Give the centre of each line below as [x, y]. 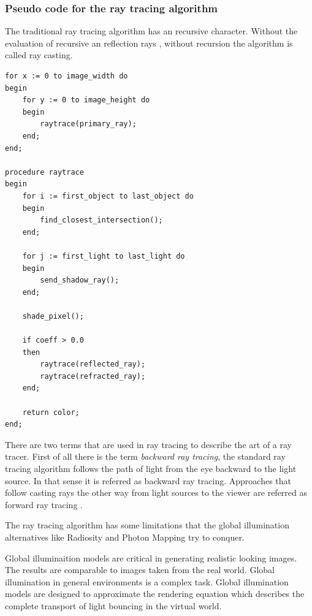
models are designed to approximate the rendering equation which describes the [155, 594]
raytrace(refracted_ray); [93, 376]
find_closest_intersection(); [101, 220]
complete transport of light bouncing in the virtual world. [113, 605]
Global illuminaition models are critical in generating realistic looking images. [151, 557]
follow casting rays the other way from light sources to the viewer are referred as [156, 492]
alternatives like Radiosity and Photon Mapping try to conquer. [125, 537]
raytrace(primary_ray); [88, 124]
